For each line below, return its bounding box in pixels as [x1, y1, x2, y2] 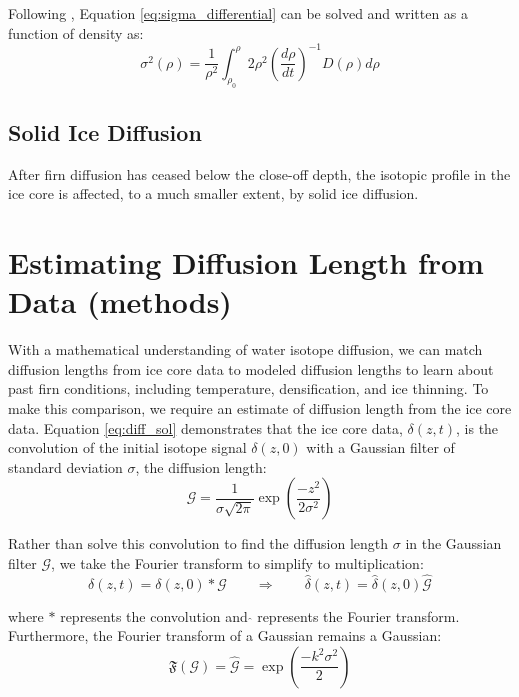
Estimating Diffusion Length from [8, 242, 484, 283]
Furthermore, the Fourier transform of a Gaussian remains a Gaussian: [8, 625, 442, 646]
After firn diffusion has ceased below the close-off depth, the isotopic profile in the [8, 163, 511, 184]
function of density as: [8, 22, 144, 43]
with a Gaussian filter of [306, 437, 455, 458]
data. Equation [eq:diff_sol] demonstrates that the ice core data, [8, 417, 403, 438]
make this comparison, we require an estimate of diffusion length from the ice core [8, 397, 512, 418]
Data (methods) [8, 281, 232, 322]
